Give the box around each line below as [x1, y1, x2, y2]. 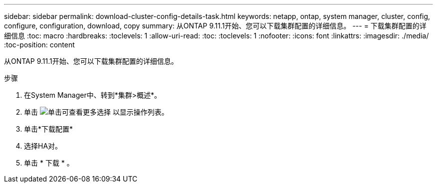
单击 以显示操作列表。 [24, 108, 169, 116]
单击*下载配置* [24, 125, 73, 133]
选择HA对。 [24, 142, 62, 150]
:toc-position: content [4, 40, 75, 49]
